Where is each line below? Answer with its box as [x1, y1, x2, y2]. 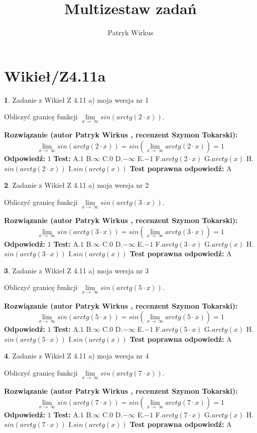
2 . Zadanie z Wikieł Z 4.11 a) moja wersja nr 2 [4, 180, 149, 190]
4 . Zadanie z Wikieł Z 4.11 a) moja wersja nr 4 [4, 350, 149, 361]
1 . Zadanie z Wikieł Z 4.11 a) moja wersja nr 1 [4, 94, 149, 105]
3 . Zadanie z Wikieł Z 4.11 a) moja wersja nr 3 [4, 265, 149, 275]
